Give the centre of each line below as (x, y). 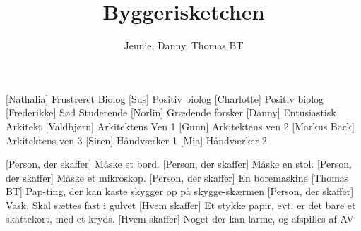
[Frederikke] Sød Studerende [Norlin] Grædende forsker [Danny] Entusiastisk (171, 112)
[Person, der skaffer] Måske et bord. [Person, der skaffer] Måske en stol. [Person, (179, 164)
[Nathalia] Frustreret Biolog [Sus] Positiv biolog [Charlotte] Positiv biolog (165, 98)
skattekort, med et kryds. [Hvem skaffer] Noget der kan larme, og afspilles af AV (180, 219)
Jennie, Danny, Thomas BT (184, 45)
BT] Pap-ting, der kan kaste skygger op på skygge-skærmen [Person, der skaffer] (180, 191)
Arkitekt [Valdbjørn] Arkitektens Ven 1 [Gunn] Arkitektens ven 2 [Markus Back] (180, 126)
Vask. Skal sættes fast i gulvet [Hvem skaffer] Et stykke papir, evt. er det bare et (181, 205)
